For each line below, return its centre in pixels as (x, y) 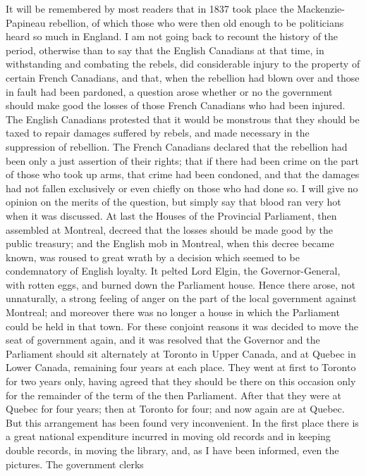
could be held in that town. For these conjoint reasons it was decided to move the (182, 326)
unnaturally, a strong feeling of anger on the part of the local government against (181, 298)
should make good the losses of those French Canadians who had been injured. (176, 105)
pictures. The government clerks (75, 464)
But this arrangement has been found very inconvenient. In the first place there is (182, 422)
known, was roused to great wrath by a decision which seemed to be (153, 257)
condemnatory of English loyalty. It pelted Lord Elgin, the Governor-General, (173, 271)
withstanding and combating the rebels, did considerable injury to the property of (183, 64)
